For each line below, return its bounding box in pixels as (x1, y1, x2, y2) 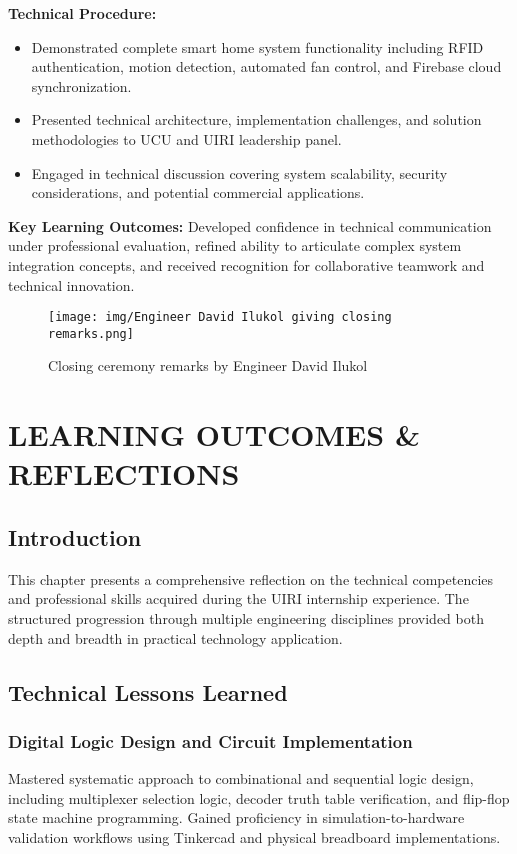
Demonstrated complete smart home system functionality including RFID (31, 36, 484, 57)
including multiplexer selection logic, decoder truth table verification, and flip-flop (8, 787, 510, 808)
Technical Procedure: (8, 3, 157, 23)
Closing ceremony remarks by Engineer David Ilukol (48, 355, 368, 376)
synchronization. (31, 75, 132, 96)
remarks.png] (48, 326, 134, 341)
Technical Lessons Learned (8, 676, 288, 707)
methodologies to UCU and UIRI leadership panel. (31, 128, 342, 149)
